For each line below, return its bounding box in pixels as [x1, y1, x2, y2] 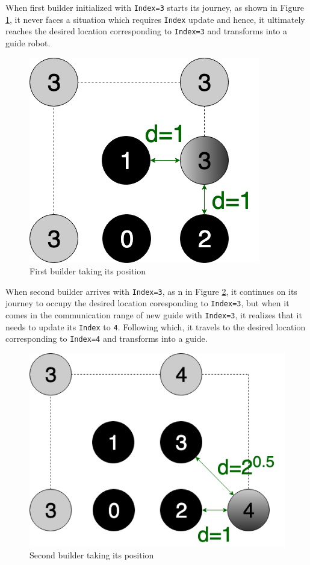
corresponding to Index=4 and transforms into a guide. [5, 332, 208, 345]
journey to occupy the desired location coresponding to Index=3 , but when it [5, 297, 290, 309]
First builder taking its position [29, 265, 146, 277]
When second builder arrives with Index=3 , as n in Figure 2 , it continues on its [5, 285, 297, 297]
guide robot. [5, 36, 51, 49]
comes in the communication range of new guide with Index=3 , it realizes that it [5, 309, 302, 321]
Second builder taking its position [29, 549, 154, 561]
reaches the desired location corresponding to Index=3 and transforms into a [5, 25, 288, 37]
